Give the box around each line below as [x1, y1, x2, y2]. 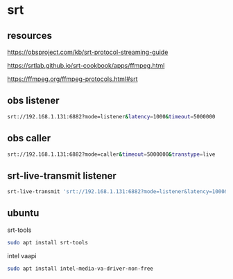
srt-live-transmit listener [7, 170, 116, 181]
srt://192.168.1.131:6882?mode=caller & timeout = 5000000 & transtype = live [7, 151, 216, 158]
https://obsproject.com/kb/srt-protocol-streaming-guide [7, 48, 169, 56]
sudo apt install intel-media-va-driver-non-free [7, 265, 154, 272]
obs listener [7, 95, 60, 107]
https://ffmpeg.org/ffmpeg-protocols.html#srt [7, 75, 138, 83]
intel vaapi [7, 251, 37, 260]
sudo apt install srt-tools [7, 239, 89, 246]
